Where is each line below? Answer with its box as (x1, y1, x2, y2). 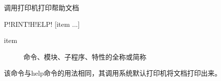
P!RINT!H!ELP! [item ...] (4, 19, 80, 29)
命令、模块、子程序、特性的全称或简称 (23, 51, 146, 61)
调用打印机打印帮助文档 (4, 2, 79, 12)
